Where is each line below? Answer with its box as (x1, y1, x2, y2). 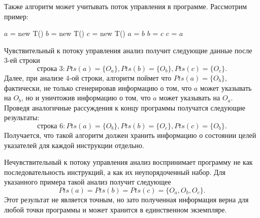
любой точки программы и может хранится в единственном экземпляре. (4, 204, 227, 214)
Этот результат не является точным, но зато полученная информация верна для (4, 194, 249, 204)
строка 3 (37, 65, 63, 72)
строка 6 (37, 122, 63, 130)
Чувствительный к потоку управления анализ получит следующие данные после (4, 45, 252, 55)
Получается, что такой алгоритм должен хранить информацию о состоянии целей (4, 129, 256, 140)
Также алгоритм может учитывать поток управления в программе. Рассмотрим (4, 1, 247, 11)
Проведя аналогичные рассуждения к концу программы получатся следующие (4, 102, 245, 113)
